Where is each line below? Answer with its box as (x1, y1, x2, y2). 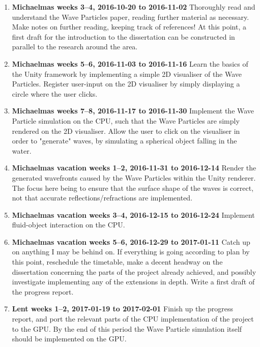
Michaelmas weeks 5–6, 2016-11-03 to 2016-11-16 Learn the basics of (12, 58, 248, 69)
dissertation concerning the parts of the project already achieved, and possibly (12, 266, 256, 277)
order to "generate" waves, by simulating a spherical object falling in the (12, 135, 237, 146)
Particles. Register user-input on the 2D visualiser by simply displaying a (12, 78, 240, 89)
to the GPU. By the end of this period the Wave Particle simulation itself (12, 323, 242, 334)
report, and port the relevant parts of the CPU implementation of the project (12, 313, 254, 324)
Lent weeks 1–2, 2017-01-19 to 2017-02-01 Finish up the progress (12, 303, 234, 314)
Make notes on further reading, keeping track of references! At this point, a (12, 21, 246, 32)
